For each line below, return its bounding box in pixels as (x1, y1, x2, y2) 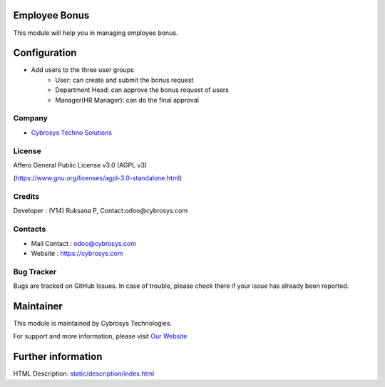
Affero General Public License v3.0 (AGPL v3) (13, 160, 148, 169)
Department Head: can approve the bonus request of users (55, 86, 230, 94)
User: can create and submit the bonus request (55, 76, 194, 84)
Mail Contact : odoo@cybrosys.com (31, 239, 137, 247)
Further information (13, 351, 103, 363)
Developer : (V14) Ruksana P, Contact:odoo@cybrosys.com (13, 207, 188, 215)
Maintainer (13, 300, 63, 312)
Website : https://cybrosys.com (31, 249, 123, 257)
